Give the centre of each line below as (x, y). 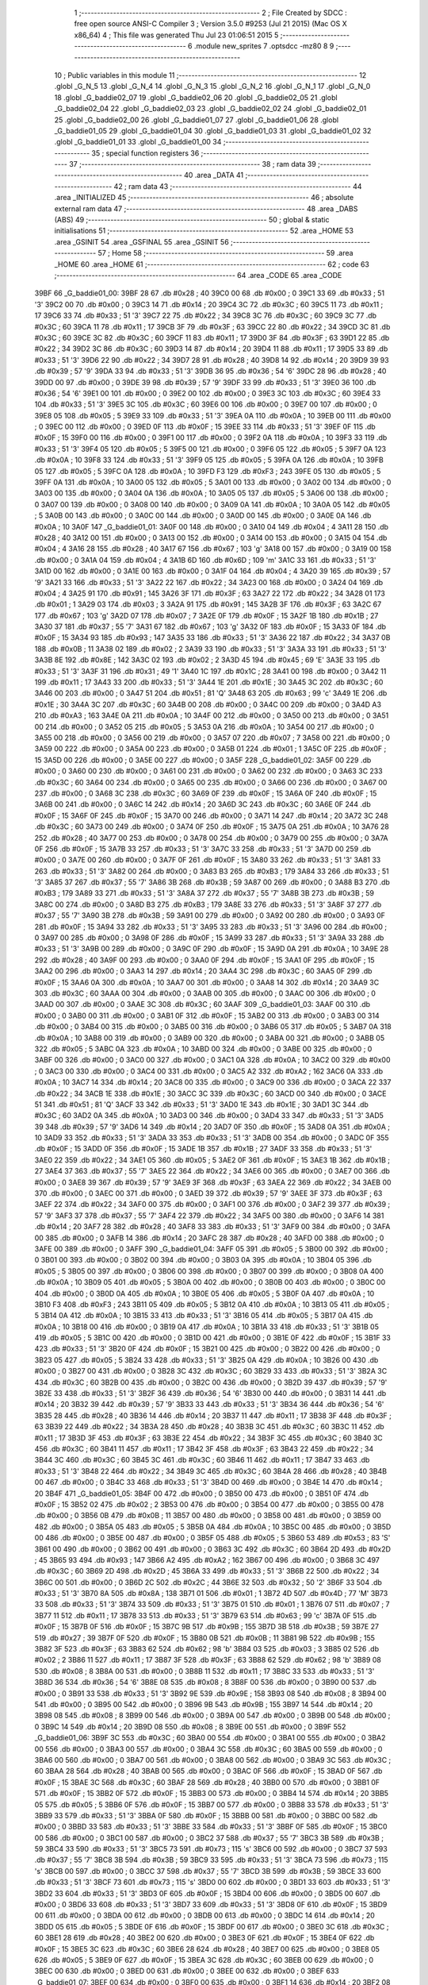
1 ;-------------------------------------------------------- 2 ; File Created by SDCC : (211, 13)
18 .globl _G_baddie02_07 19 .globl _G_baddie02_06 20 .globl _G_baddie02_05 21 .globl (196, 97)
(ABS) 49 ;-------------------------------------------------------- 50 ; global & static (192, 220)
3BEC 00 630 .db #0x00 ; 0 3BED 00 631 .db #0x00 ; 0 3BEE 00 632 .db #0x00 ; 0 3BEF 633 (187, 1971)
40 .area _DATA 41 (214, 175)
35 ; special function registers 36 (145, 153)
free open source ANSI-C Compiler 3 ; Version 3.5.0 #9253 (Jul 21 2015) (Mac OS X (211, 24)
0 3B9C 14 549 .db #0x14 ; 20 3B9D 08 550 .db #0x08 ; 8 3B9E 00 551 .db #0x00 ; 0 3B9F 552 (190, 1726)
